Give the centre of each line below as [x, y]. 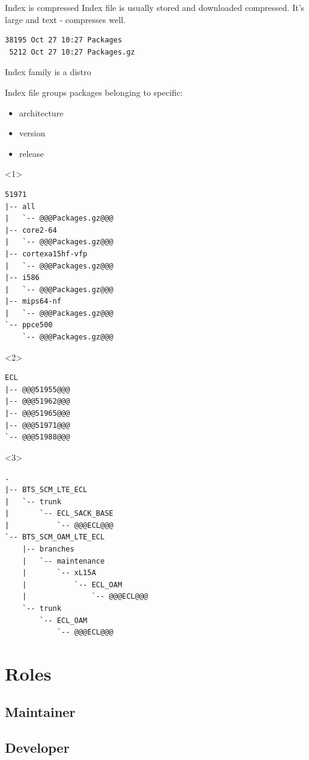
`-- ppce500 [29, 325]
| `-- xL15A [59, 573]
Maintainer [40, 712]
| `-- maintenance [63, 561]
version [32, 133]
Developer [37, 748]
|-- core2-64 [31, 230]
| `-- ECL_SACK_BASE [59, 514]
